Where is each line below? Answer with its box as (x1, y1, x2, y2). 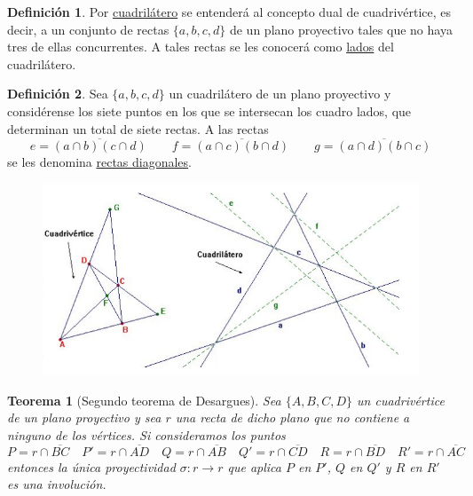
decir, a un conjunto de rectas (7, 20, 169, 38)
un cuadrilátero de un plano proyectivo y (169, 84, 391, 103)
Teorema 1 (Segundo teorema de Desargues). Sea (7, 390, 281, 409)
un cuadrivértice (357, 390, 445, 409)
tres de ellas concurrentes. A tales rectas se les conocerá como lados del (7, 37, 394, 56)
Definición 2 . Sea (7, 84, 108, 103)
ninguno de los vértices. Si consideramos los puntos (7, 426, 286, 445)
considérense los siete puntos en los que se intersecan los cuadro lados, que (7, 101, 412, 120)
